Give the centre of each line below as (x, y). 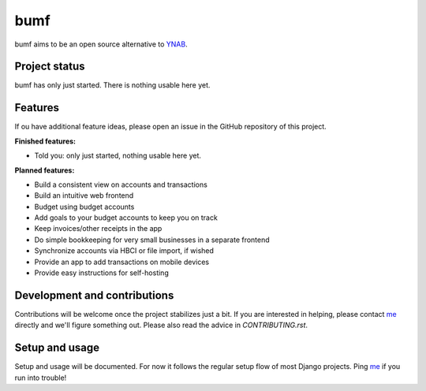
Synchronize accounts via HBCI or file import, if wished (124, 251)
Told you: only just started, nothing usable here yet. (118, 156)
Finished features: (45, 141)
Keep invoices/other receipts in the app (98, 229)
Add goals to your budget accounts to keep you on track (126, 218)
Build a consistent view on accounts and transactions (121, 184)
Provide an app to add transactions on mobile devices (121, 262)
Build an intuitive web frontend (84, 195)
